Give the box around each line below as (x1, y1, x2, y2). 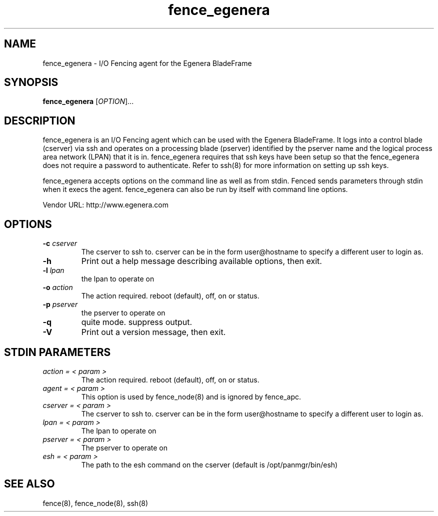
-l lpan (42, 266, 64, 275)
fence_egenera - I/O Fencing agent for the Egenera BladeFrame (42, 58, 252, 67)
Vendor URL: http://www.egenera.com (42, 200, 168, 209)
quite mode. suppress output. (81, 317, 192, 327)
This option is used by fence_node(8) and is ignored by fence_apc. (81, 392, 301, 401)
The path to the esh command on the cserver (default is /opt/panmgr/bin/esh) (81, 460, 338, 469)
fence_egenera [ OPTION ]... (42, 97, 134, 106)
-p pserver (42, 300, 78, 309)
